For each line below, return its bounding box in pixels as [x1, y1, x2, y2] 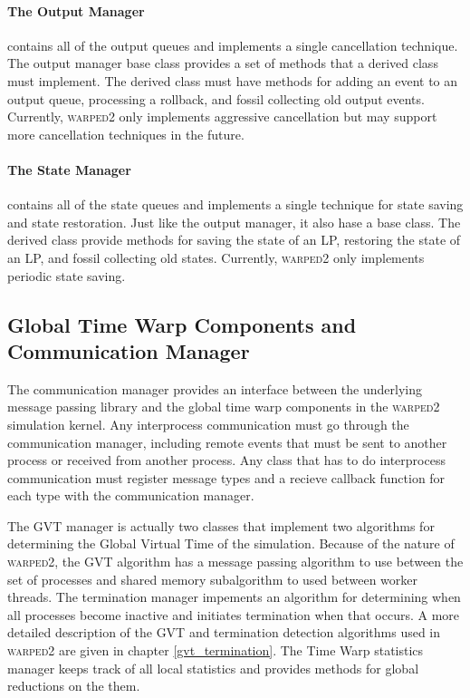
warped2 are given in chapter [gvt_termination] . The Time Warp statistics [7, 641, 424, 660]
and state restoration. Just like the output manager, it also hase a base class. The [7, 212, 461, 231]
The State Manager [7, 160, 131, 179]
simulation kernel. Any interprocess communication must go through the [7, 414, 409, 433]
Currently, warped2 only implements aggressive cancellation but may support [7, 107, 437, 126]
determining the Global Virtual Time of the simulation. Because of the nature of [7, 534, 455, 553]
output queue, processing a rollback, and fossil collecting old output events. [7, 89, 425, 108]
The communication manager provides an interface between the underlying [7, 379, 422, 398]
